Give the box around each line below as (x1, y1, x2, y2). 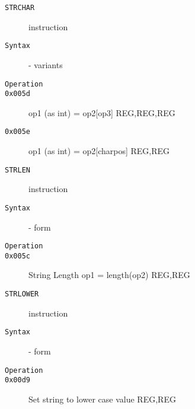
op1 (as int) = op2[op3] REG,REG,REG (28, 106, 175, 119)
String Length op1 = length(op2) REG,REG (28, 269, 190, 281)
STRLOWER (5, 290, 39, 299)
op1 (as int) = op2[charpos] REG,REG (28, 145, 170, 157)
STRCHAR (5, 4, 35, 12)
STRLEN (5, 165, 30, 174)
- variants (28, 58, 63, 71)
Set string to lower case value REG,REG (28, 392, 176, 405)
